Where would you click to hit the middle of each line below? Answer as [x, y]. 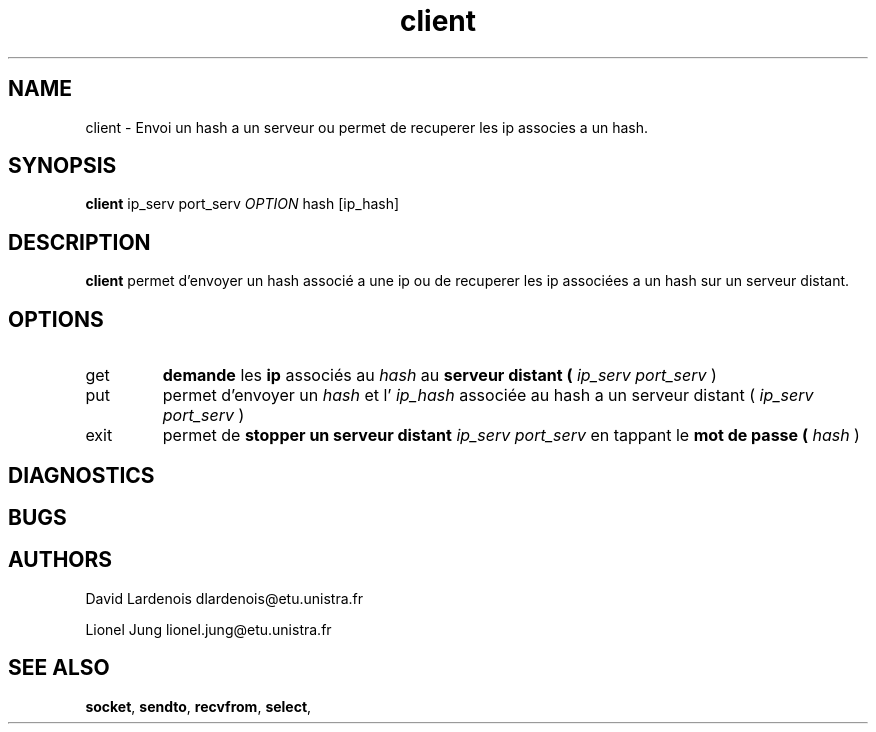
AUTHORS [60, 560]
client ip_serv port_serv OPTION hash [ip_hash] [242, 204]
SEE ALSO [59, 668]
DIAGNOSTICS [81, 475]
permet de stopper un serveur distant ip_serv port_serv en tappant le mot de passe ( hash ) [511, 435]
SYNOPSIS [62, 166]
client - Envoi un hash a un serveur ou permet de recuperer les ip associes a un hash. [366, 127]
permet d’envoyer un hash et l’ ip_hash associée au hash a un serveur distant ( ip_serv [488, 395]
